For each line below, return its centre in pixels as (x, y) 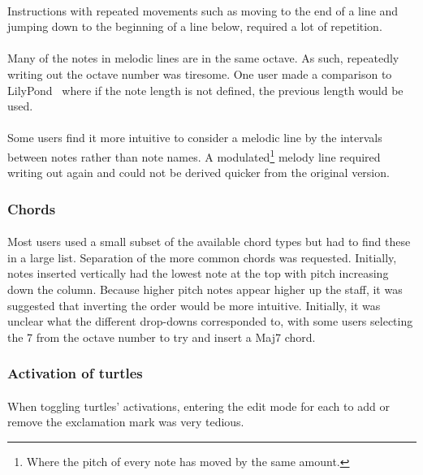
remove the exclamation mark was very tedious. (126, 422)
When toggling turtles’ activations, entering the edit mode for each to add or (199, 406)
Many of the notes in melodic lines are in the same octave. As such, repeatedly (203, 58)
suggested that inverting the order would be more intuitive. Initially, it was (194, 305)
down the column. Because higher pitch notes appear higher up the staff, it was (205, 289)
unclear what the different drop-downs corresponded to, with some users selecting (210, 321)
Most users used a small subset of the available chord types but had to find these (209, 242)
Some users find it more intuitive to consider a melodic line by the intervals (195, 138)
